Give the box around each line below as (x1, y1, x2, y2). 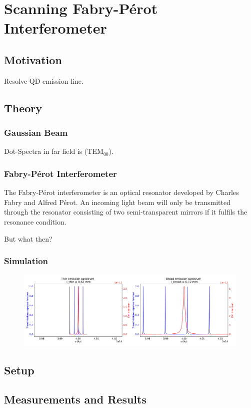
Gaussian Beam (4, 126, 68, 139)
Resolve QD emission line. (4, 75, 83, 86)
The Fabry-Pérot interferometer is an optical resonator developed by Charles (4, 187, 239, 197)
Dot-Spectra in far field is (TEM (4, 146, 103, 156)
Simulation (4, 255, 48, 267)
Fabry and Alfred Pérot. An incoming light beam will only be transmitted (4, 196, 230, 207)
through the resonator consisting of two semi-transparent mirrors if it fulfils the (4, 207, 247, 217)
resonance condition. (4, 216, 66, 227)
